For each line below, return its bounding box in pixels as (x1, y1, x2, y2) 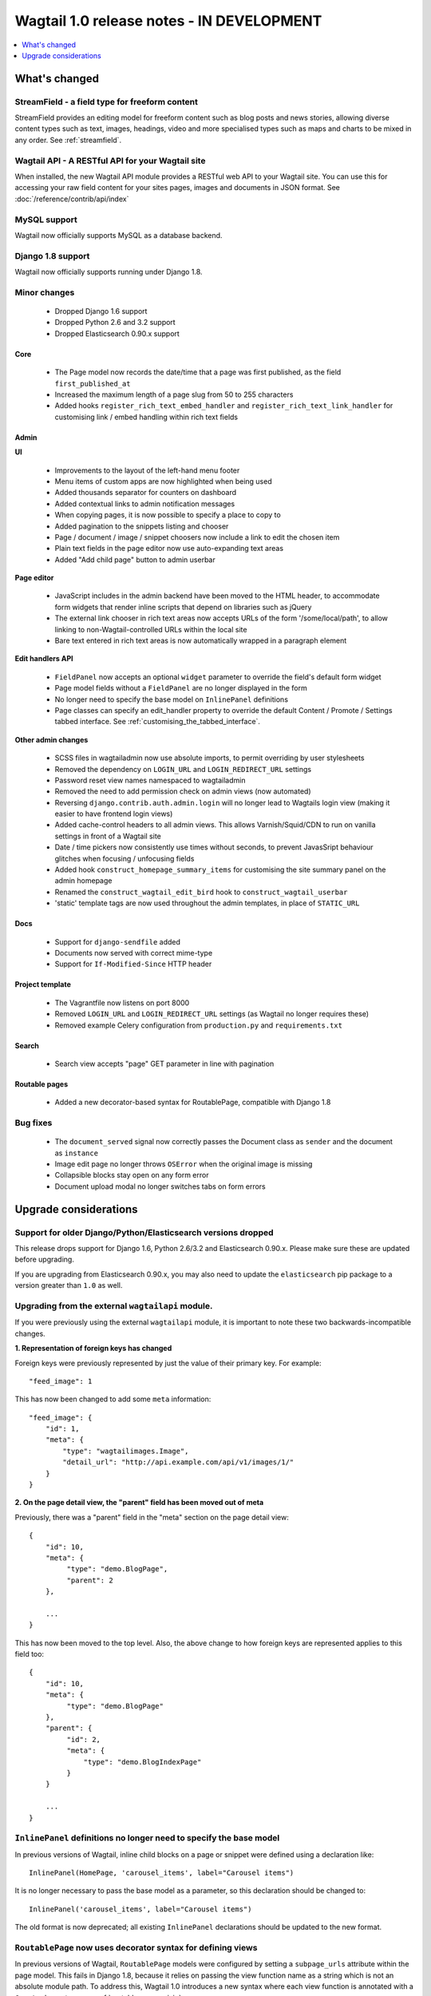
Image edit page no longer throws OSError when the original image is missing (54, 1159, 313, 1169)
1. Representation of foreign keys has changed (14, 1344, 172, 1353)
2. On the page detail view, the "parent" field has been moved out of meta (14, 1498, 264, 1507)
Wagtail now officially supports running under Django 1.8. (14, 267, 203, 277)
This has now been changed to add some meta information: (14, 1394, 212, 1404)
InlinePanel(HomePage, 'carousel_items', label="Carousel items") (29, 1868, 295, 1878)
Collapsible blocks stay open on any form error (54, 1170, 209, 1180)
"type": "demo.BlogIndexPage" (83, 1757, 202, 1766)
